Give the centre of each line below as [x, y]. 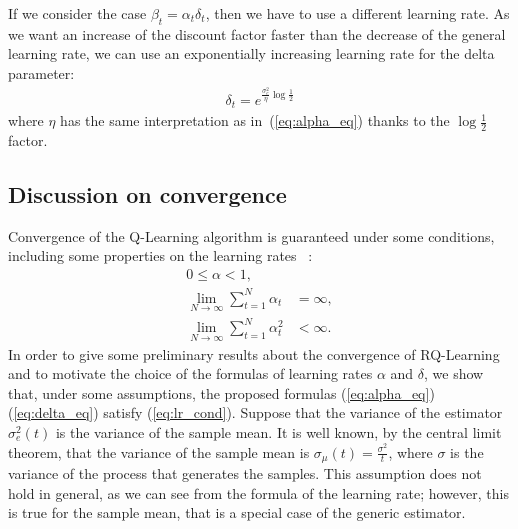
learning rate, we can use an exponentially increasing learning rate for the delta [251, 53]
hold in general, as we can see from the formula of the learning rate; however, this [258, 492]
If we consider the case [77, 13]
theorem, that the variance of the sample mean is [159, 451]
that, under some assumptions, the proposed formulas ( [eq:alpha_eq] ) [221, 392]
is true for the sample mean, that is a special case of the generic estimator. [237, 512]
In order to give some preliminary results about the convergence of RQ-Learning [254, 353]
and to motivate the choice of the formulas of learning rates [190, 373]
